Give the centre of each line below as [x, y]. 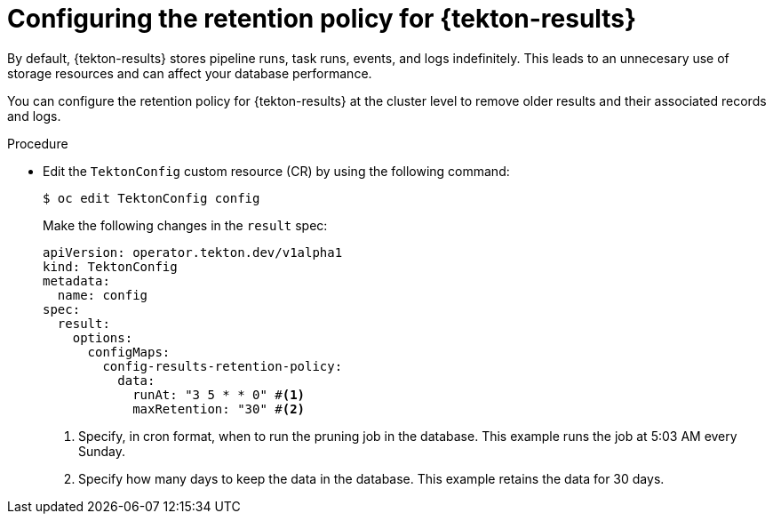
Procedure [38, 143]
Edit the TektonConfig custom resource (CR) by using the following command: [276, 171]
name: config [103, 295]
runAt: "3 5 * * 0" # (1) [219, 394]
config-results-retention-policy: [223, 366]
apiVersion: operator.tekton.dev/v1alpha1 [193, 252]
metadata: [76, 281]
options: [103, 337]
